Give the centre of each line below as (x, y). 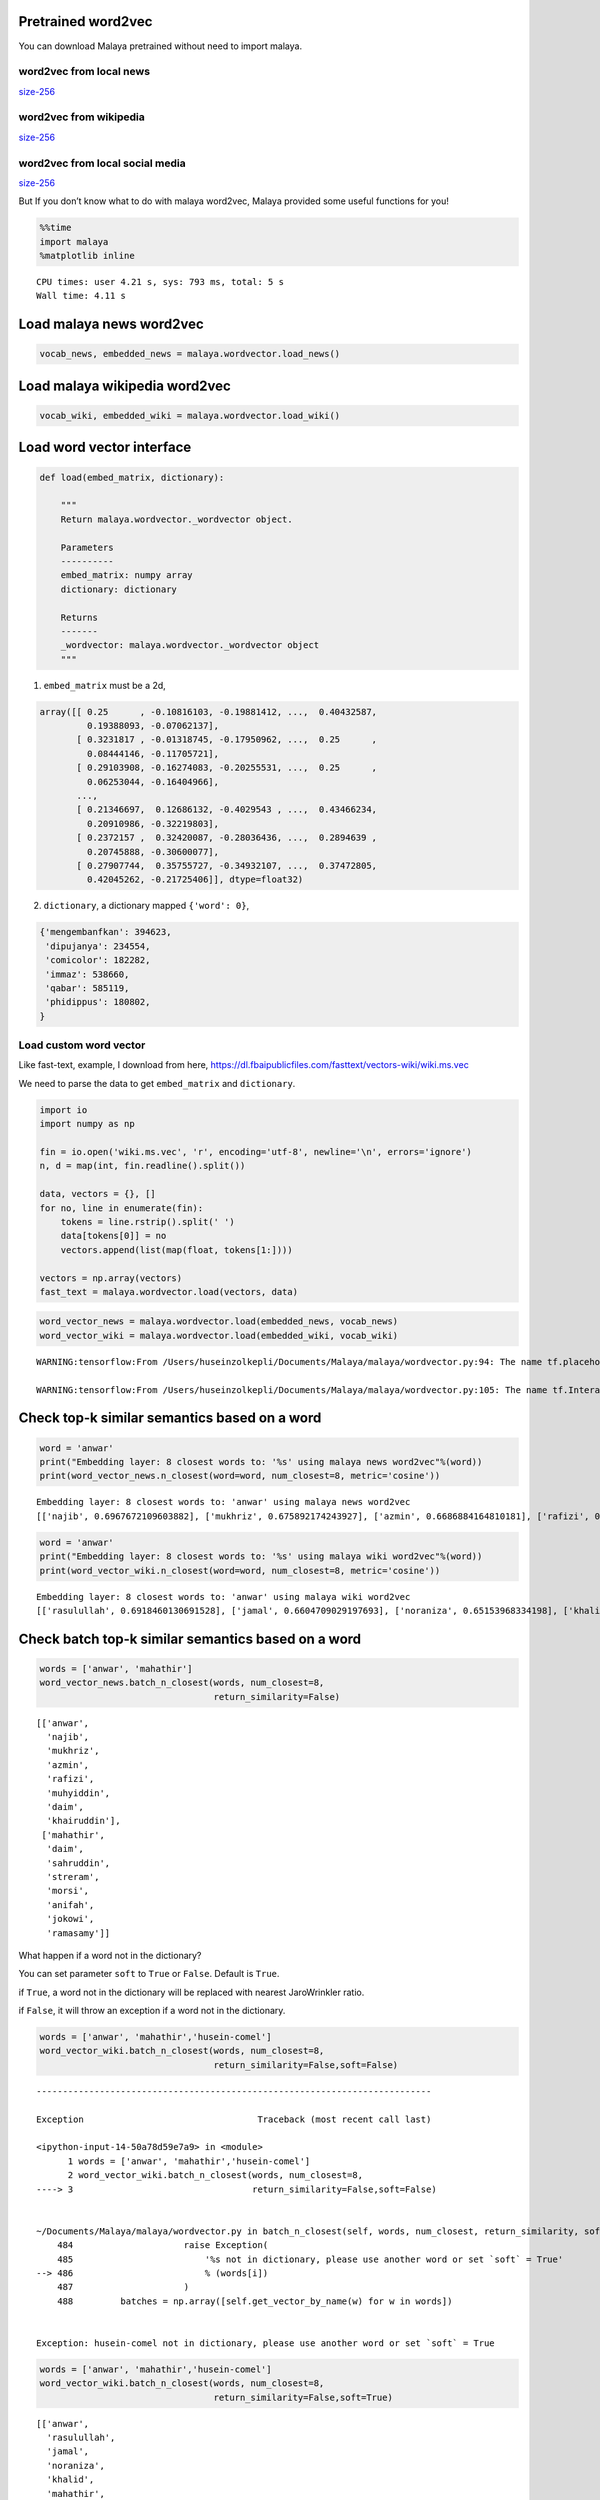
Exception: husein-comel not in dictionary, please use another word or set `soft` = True (265, 2343)
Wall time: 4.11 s (81, 296)
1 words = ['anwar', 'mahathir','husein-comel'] (189, 2161)
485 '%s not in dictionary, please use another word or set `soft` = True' (310, 2259)
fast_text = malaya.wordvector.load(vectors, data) (169, 1291)
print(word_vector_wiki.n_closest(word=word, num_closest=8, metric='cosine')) (240, 1570)
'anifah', (70, 1904)
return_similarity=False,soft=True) (303, 2397)
